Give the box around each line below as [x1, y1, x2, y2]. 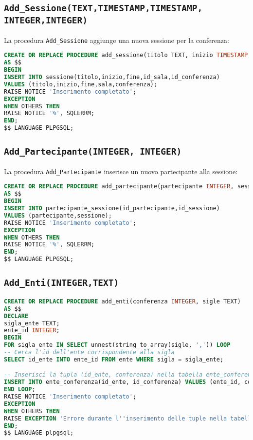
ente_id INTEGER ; [4, 327, 60, 334]
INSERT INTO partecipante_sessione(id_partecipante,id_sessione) [4, 205, 220, 212]
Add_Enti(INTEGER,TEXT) [4, 278, 119, 288]
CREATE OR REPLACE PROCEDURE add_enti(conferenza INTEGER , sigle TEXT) [4, 298, 241, 305]
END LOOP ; [4, 386, 36, 393]
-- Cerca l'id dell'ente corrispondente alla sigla [4, 349, 175, 356]
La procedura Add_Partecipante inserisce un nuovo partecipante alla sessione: [4, 166, 238, 176]
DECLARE [4, 312, 29, 320]
